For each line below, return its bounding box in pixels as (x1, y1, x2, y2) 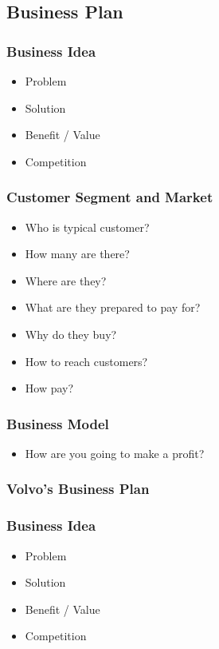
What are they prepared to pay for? (25, 299, 201, 316)
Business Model (6, 413, 109, 433)
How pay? (25, 380, 74, 396)
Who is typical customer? (25, 218, 150, 235)
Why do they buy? (25, 325, 117, 342)
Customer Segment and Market (6, 187, 213, 207)
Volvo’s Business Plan (6, 479, 150, 499)
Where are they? (25, 272, 107, 289)
